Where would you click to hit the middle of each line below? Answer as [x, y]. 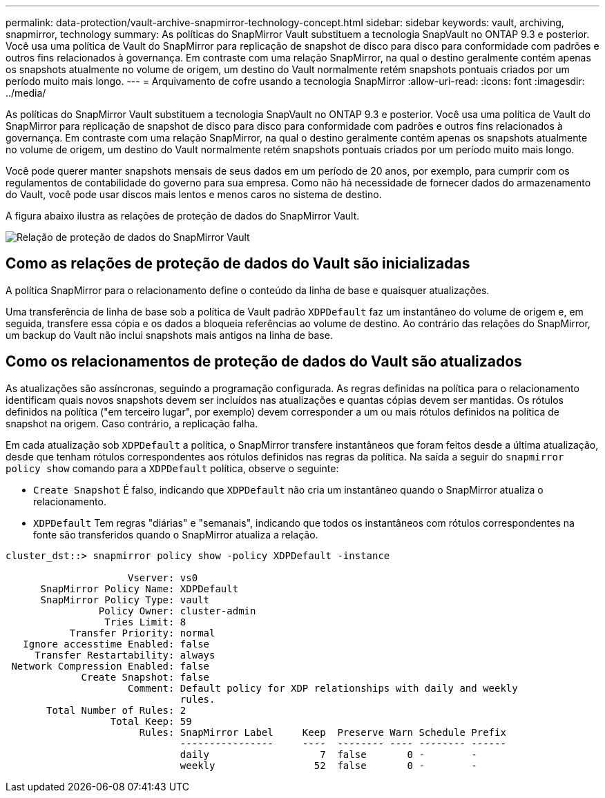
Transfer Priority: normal [142, 633]
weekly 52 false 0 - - [328, 765]
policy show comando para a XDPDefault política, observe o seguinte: [172, 468]
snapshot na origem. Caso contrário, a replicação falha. [132, 423]
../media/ [26, 93]
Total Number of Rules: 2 [116, 710]
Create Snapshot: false [145, 677]
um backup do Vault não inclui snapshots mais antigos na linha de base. [169, 335]
